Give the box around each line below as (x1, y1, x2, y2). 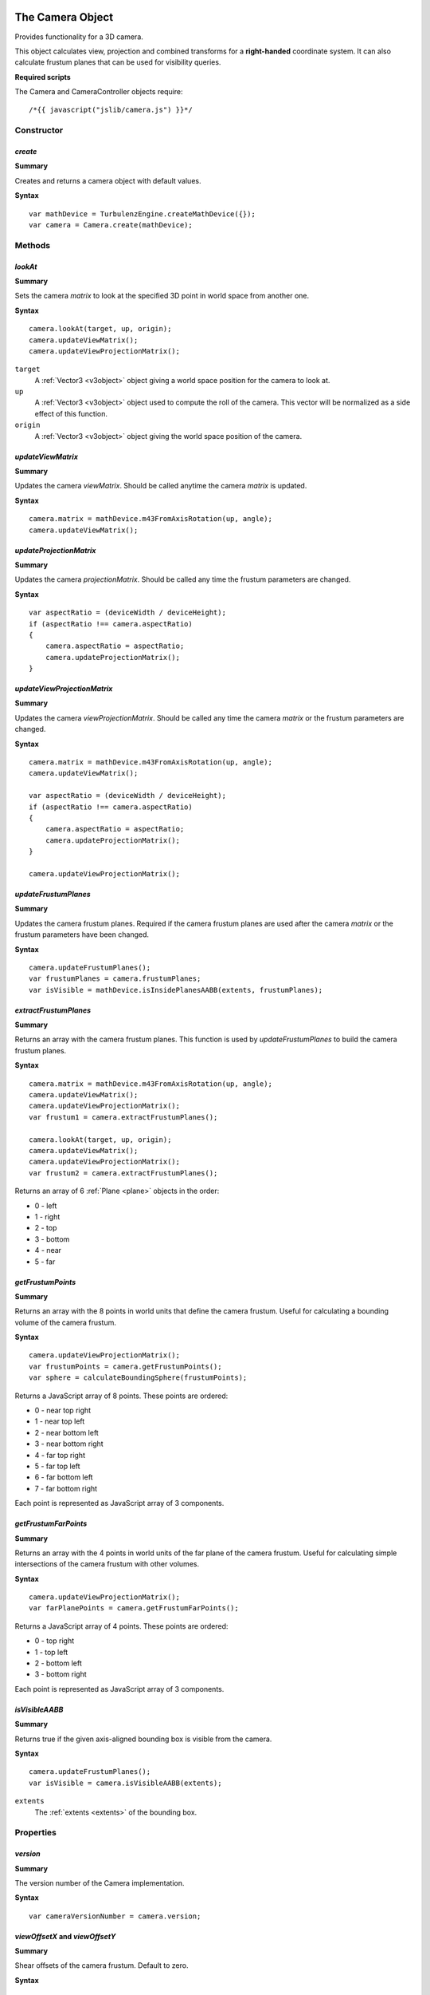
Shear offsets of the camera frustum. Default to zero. (14, 1961, 189, 1970)
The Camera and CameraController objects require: (14, 87, 183, 97)
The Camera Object (14, 10, 114, 24)
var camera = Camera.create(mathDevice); (29, 220, 193, 229)
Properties (14, 1827, 57, 1839)
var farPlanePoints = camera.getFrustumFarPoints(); (29, 1604, 239, 1613)
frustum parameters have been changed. (14, 930, 150, 939)
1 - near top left (34, 1416, 85, 1426)
